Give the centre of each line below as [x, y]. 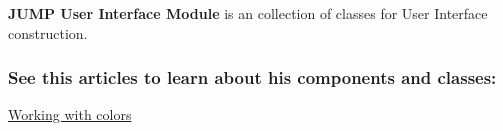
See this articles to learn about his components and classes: [252, 77]
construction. [48, 32]
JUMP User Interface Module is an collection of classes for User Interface [248, 13]
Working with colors [70, 114]
